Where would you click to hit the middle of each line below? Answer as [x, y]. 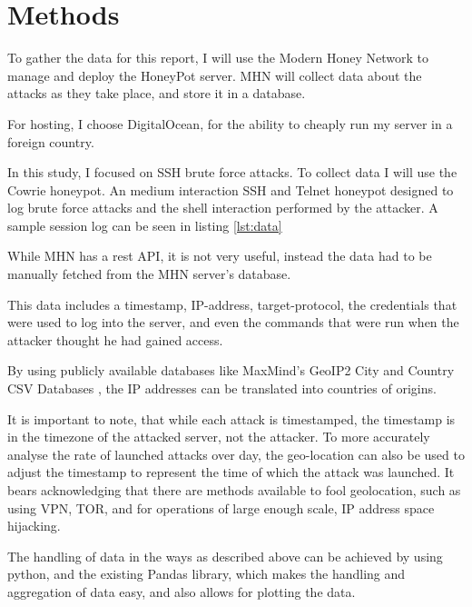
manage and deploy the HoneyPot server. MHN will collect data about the [215, 75]
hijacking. [34, 526]
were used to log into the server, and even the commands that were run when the [233, 322]
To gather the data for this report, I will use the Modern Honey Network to [218, 58]
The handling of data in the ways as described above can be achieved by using [225, 556]
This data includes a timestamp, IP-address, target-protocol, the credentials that [232, 304]
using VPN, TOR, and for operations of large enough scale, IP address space [221, 507]
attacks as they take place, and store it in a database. [157, 93]
